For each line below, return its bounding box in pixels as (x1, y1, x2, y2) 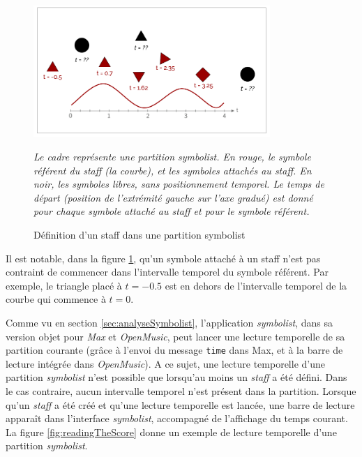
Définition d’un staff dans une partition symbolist (33, 227, 246, 241)
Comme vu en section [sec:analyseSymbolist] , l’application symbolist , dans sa (6, 315, 333, 329)
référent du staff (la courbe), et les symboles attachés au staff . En (33, 163, 312, 177)
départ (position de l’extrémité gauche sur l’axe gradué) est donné (33, 190, 313, 204)
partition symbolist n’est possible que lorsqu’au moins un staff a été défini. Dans (6, 370, 347, 384)
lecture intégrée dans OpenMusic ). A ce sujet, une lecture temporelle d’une (6, 356, 325, 370)
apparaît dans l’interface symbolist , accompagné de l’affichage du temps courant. (6, 411, 348, 426)
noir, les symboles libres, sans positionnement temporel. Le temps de (33, 177, 324, 191)
